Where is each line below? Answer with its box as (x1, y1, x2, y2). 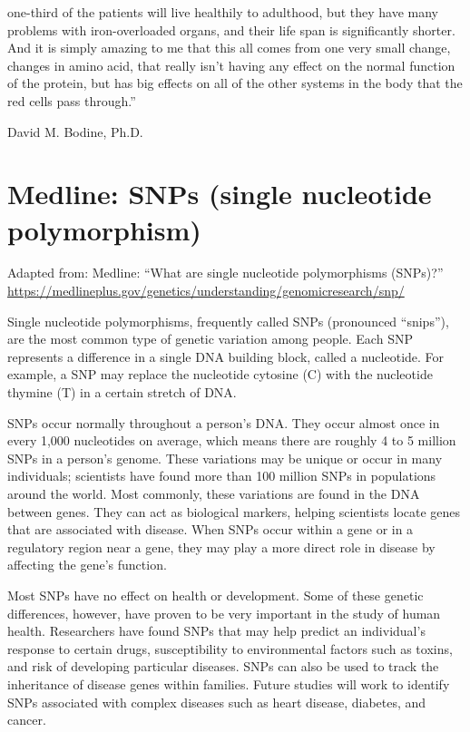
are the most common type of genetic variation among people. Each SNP (7, 329, 413, 348)
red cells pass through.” (7, 91, 136, 110)
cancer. (7, 710, 46, 729)
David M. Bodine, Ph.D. (7, 122, 143, 141)
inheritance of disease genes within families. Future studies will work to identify (7, 674, 450, 693)
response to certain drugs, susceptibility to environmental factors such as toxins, (7, 639, 453, 658)
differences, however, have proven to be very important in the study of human (7, 603, 441, 622)
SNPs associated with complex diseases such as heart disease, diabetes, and (7, 692, 426, 711)
